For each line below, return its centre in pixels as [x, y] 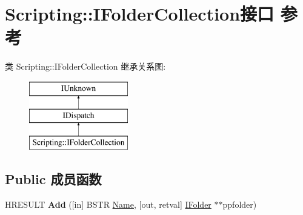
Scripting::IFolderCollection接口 [140, 14]
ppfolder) [240, 204]
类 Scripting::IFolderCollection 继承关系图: [85, 66]
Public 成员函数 [53, 179]
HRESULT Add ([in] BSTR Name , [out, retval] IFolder [108, 204]
